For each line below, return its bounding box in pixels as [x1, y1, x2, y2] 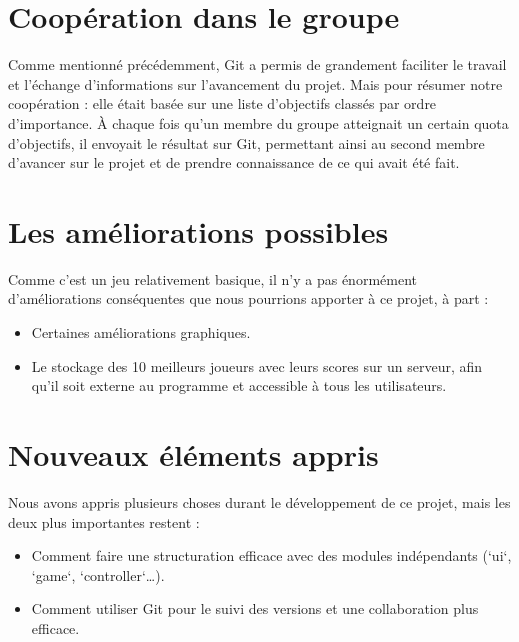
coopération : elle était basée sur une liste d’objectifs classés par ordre [8, 93, 437, 114]
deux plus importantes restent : [8, 511, 200, 532]
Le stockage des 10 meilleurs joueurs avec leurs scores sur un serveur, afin [31, 355, 483, 376]
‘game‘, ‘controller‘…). [31, 564, 165, 585]
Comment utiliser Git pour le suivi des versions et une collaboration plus [31, 598, 479, 619]
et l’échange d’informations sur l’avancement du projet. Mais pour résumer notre [8, 73, 503, 94]
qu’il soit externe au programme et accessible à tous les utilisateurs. [31, 375, 447, 396]
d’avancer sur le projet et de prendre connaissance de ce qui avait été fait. [8, 152, 460, 173]
